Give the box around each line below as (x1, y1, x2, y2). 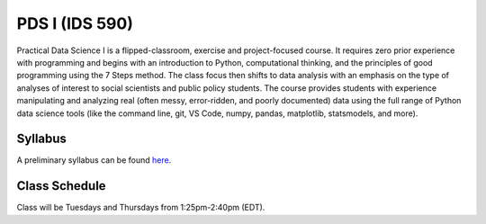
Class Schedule (16, 178, 107, 193)
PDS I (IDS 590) (16, 13, 134, 33)
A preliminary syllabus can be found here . (16, 155, 172, 166)
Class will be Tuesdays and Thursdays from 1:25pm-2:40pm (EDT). (16, 202, 265, 213)
